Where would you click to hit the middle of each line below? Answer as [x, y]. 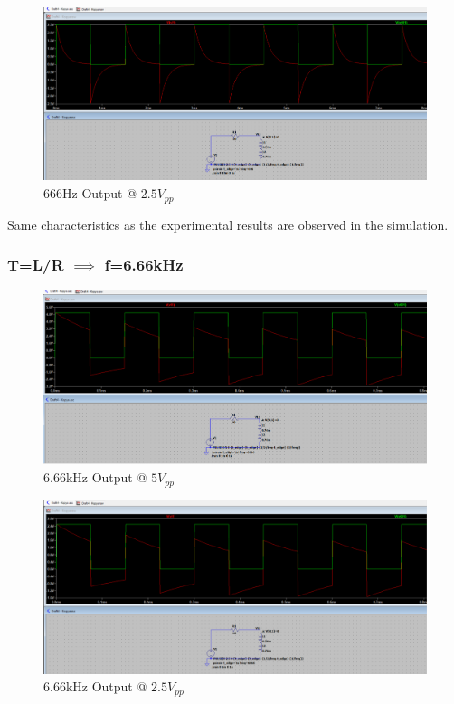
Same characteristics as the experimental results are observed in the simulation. [228, 224]
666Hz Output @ [90, 193]
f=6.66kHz [144, 265]
